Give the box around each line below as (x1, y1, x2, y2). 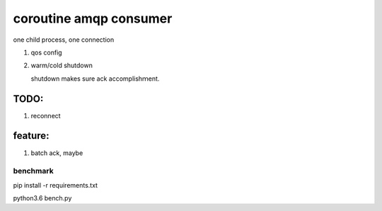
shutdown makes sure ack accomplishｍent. (30, 74, 160, 83)
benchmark (13, 166, 54, 176)
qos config (30, 48, 63, 57)
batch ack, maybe (30, 149, 83, 157)
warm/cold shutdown (30, 61, 93, 70)
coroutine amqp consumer (13, 11, 173, 26)
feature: (13, 130, 50, 142)
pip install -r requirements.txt (13, 181, 98, 189)
